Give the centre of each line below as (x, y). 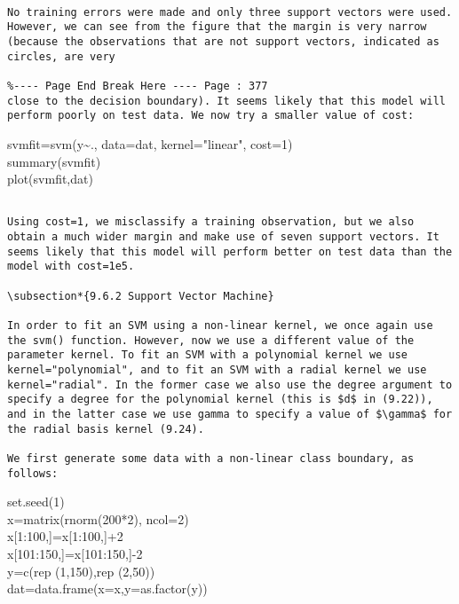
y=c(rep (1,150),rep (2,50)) (81, 571)
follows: (33, 473)
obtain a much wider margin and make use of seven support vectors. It (223, 237)
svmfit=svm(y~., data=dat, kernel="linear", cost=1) (150, 143)
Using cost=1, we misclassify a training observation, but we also (211, 222)
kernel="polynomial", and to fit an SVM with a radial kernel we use (217, 369)
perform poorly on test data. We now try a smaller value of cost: (211, 116)
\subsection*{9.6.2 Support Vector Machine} (141, 296)
